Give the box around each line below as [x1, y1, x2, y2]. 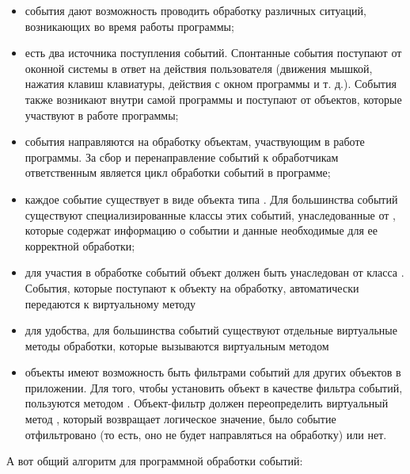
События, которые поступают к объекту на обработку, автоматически [25, 279, 359, 296]
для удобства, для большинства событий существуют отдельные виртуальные [25, 322, 397, 338]
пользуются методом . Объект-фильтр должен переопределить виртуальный [25, 395, 389, 411]
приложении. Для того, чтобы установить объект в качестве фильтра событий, [25, 379, 403, 396]
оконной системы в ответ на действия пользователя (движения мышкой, [25, 59, 373, 76]
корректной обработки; [25, 237, 135, 254]
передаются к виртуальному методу [25, 295, 196, 312]
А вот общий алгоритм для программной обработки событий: [6, 453, 303, 469]
